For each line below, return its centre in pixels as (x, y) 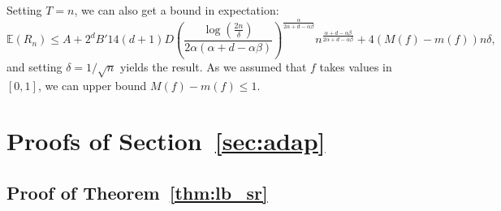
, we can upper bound (92, 85)
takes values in (356, 66)
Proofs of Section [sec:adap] (166, 141)
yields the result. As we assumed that (213, 66)
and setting (35, 66)
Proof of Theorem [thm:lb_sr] (137, 193)
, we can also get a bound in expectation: (177, 10)
